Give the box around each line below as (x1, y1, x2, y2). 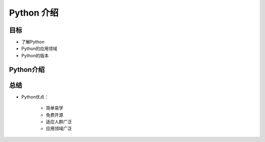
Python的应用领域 (21, 46, 57, 51)
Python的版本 (21, 52, 49, 58)
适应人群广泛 (46, 118, 72, 124)
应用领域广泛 (46, 125, 72, 132)
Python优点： (21, 94, 49, 100)
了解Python (21, 39, 45, 45)
